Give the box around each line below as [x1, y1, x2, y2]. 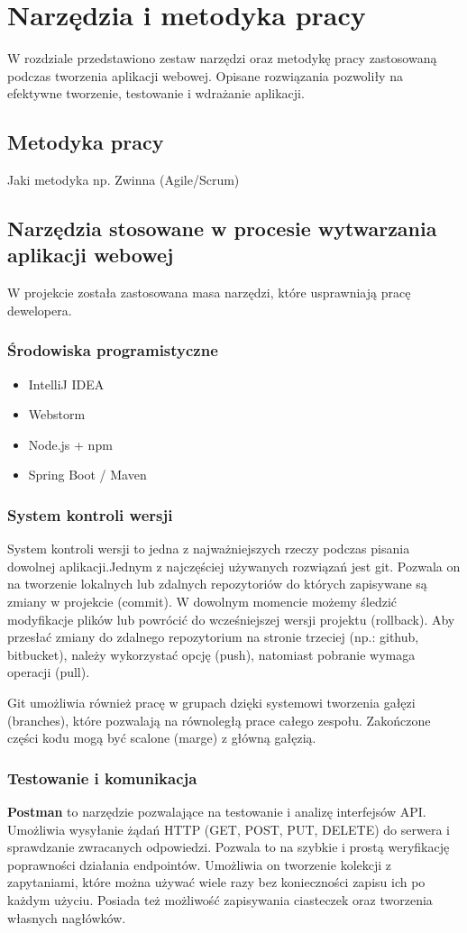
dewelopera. [7, 300, 72, 319]
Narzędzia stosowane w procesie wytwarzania [7, 215, 437, 242]
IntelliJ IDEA [28, 374, 105, 393]
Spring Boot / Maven [28, 465, 147, 484]
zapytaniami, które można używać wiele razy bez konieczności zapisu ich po [7, 873, 426, 892]
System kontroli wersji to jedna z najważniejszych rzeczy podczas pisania [7, 539, 410, 558]
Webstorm [28, 405, 86, 424]
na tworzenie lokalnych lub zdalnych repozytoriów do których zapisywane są [7, 574, 427, 593]
